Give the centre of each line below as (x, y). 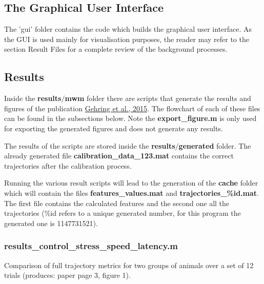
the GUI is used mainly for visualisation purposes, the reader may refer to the (127, 39)
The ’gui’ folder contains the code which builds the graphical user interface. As (128, 29)
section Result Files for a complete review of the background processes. (116, 49)
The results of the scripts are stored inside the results (90, 145)
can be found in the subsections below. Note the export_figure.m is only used (130, 118)
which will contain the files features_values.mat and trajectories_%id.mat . (132, 192)
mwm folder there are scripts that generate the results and (158, 98)
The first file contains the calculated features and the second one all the (117, 203)
